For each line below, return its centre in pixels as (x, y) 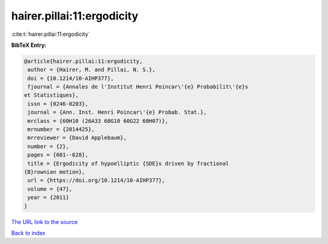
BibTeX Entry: (29, 45)
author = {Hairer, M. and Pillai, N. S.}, (92, 70)
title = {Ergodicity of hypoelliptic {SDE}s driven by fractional (128, 163)
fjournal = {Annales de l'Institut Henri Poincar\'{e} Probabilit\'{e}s (138, 87)
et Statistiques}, (51, 95)
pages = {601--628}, (58, 155)
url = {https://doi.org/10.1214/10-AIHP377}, (96, 180)
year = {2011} (48, 197)
